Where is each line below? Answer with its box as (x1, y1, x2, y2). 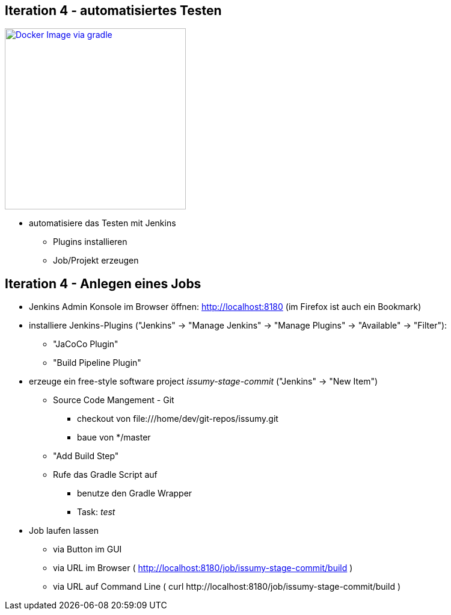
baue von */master (77, 432, 151, 443)
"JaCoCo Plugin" (53, 339, 118, 350)
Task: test (77, 507, 115, 518)
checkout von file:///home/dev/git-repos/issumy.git (77, 413, 278, 424)
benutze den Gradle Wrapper (77, 488, 192, 499)
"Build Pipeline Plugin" (53, 357, 141, 368)
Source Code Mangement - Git (53, 395, 174, 406)
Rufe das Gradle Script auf (53, 469, 158, 480)
